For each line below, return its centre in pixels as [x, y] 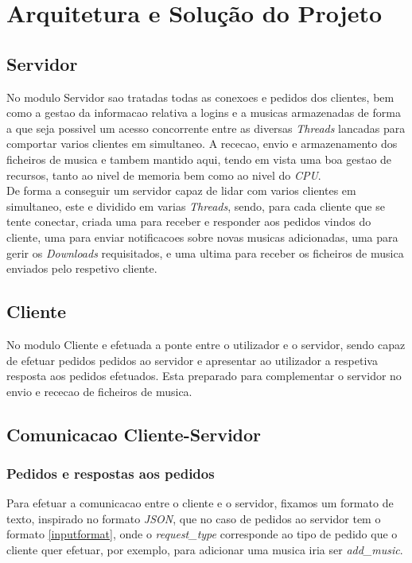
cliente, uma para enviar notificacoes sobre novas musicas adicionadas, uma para [202, 237]
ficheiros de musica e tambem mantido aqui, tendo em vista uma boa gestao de [199, 159]
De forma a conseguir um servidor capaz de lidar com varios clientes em [181, 190]
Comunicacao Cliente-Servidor [134, 434]
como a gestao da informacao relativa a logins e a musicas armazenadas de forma [204, 113]
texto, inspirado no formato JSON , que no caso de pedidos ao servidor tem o [194, 518]
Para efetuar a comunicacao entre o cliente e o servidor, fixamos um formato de [200, 503]
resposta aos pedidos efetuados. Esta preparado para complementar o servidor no [204, 376]
